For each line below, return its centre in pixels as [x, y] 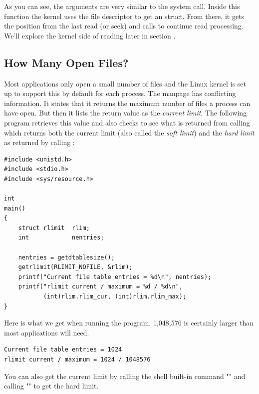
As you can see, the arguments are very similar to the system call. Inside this [122, 6]
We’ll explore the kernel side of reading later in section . [90, 35]
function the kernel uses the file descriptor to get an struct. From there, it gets [124, 16]
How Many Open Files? [66, 62]
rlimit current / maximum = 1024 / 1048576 [77, 360]
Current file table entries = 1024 [63, 350]
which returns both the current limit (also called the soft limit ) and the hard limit [129, 132]
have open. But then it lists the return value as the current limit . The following [126, 113]
